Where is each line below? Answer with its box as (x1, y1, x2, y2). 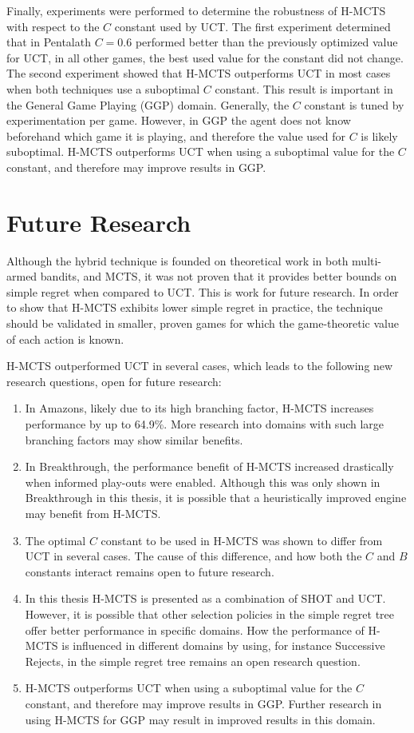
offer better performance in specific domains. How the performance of (25, 621, 365, 638)
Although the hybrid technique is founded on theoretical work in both (6, 252, 349, 269)
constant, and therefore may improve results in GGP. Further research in (25, 695, 382, 711)
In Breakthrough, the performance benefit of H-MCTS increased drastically (25, 458, 394, 475)
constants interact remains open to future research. (25, 563, 274, 580)
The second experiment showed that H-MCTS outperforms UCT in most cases (6, 65, 391, 82)
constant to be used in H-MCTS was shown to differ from (101, 532, 383, 548)
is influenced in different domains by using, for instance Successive (61, 637, 385, 654)
